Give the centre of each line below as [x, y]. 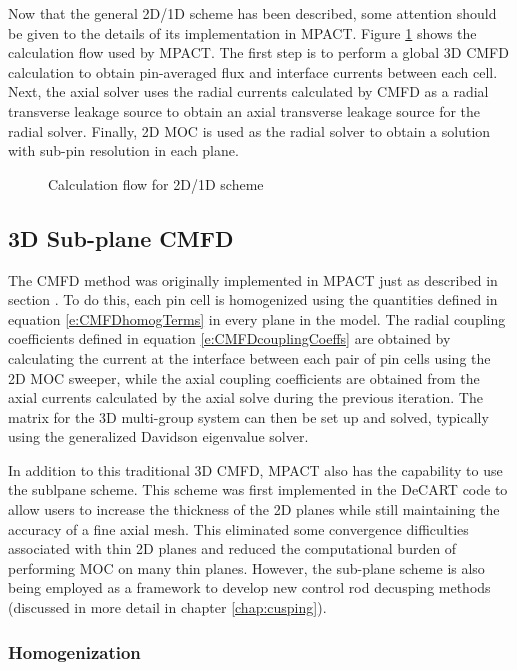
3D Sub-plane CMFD [121, 237]
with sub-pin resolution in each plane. [123, 150]
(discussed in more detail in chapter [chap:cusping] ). [167, 607]
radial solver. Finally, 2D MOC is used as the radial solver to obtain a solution [249, 130]
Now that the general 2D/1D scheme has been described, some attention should [252, 13]
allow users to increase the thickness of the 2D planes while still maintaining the [254, 509]
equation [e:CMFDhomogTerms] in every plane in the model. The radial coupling [257, 318]
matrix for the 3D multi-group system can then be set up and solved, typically [248, 416]
